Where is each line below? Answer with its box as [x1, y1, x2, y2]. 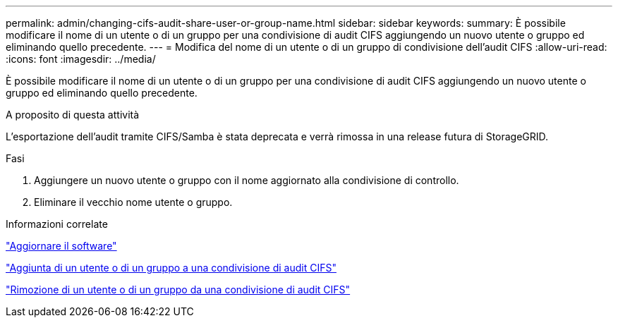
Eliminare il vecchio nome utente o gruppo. [34, 196, 233, 208]
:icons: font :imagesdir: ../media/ [6, 53, 156, 65]
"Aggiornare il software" [6, 240, 117, 252]
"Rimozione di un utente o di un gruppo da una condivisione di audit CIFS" [6, 284, 351, 295]
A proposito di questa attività [6, 109, 140, 121]
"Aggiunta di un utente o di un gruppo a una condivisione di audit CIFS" [6, 262, 337, 274]
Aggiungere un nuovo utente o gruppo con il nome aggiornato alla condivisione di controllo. [34, 174, 459, 186]
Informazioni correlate [6, 218, 108, 230]
